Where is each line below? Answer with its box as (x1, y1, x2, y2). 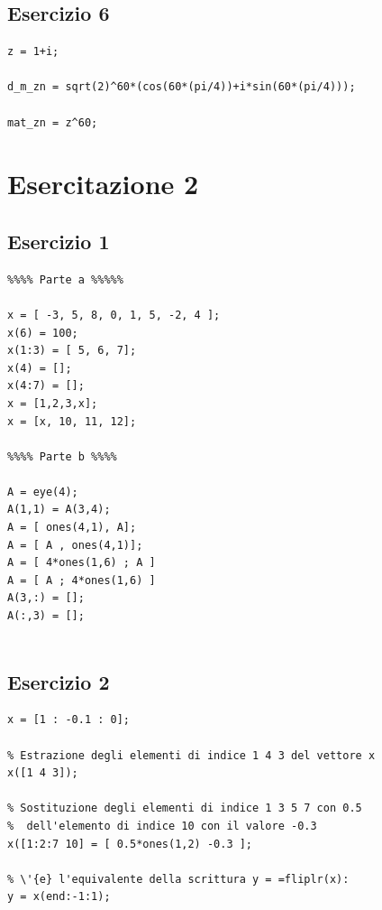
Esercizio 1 (7, 227, 110, 255)
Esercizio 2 (7, 667, 110, 695)
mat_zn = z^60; (7, 116, 98, 129)
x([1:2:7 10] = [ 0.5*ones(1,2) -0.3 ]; (7, 837, 253, 850)
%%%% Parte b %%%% (7, 450, 117, 463)
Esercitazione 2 (7, 165, 199, 202)
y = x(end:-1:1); (7, 890, 111, 904)
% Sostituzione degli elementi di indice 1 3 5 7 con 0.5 (7, 802, 362, 815)
